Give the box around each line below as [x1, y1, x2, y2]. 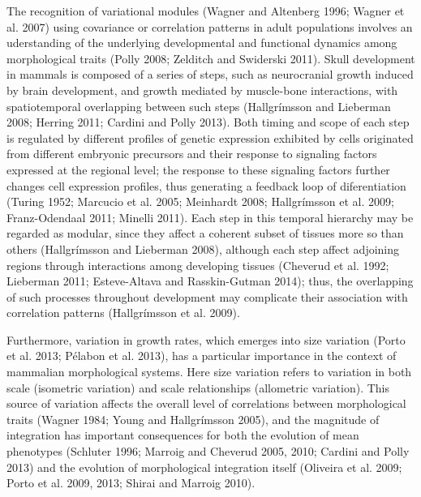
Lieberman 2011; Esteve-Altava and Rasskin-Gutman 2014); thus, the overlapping [6, 272, 414, 289]
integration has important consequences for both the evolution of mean [6, 426, 359, 443]
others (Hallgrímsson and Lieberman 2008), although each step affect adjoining [6, 240, 400, 257]
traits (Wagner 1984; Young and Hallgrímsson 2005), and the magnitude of [6, 410, 380, 427]
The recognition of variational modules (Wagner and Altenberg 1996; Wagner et [6, 2, 405, 19]
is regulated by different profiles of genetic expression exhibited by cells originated [6, 129, 414, 146]
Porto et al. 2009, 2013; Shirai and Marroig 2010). [6, 474, 256, 491]
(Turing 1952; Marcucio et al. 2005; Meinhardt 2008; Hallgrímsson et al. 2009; [6, 193, 394, 210]
